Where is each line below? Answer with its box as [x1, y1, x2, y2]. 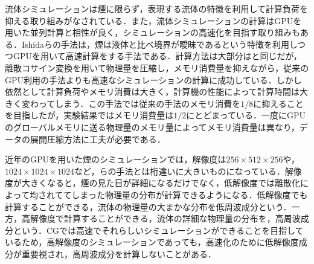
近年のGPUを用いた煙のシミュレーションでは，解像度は [5, 153, 226, 166]
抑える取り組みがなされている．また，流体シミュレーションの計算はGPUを [5, 14, 302, 27]
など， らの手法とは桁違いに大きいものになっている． [74, 164, 285, 177]
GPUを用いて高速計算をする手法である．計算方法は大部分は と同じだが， [13, 50, 302, 62]
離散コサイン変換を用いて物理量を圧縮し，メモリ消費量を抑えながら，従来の [5, 61, 309, 74]
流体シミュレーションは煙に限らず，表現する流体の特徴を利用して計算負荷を [5, 2, 309, 14]
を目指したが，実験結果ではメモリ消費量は [5, 109, 174, 121]
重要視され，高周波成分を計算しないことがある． [21, 247, 216, 260]
